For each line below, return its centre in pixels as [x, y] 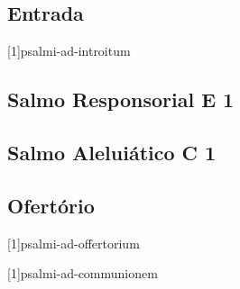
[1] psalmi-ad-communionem [83, 273]
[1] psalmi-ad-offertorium [74, 243]
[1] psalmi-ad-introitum [69, 51]
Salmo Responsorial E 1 [121, 99]
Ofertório [51, 205]
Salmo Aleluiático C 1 [112, 152]
